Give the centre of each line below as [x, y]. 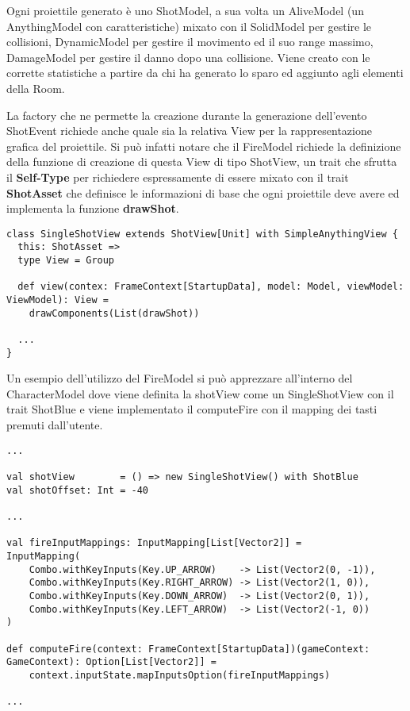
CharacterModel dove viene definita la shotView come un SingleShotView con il [200, 393]
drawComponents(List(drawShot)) [114, 313]
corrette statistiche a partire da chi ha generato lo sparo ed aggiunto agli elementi [205, 73]
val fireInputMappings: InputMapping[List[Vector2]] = [154, 543]
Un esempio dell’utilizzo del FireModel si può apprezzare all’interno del [180, 378]
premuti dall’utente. [55, 425]
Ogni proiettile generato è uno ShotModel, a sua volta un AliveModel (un [185, 10]
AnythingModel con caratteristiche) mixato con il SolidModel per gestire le [189, 26]
